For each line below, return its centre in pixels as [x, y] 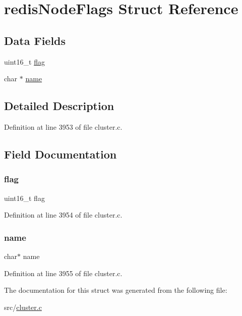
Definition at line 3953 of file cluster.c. [63, 126]
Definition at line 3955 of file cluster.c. [63, 273]
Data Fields [35, 40]
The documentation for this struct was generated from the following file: [116, 290]
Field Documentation [60, 154]
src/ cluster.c [23, 307]
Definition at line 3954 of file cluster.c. [63, 215]
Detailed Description [59, 106]
